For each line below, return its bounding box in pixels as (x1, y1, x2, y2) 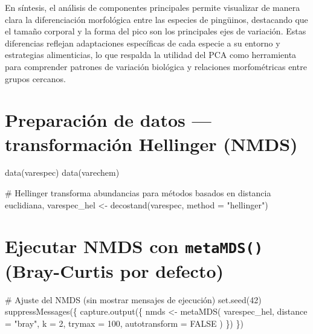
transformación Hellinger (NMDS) (5, 131, 298, 156)
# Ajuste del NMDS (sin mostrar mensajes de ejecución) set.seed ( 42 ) (5, 293, 262, 306)
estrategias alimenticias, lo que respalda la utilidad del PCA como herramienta (5, 48, 297, 61)
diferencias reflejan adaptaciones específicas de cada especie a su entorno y (5, 36, 280, 49)
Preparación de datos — (5, 108, 211, 132)
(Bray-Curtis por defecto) (5, 258, 224, 283)
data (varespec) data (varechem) (5, 166, 120, 179)
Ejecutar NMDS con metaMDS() (5, 234, 263, 259)
